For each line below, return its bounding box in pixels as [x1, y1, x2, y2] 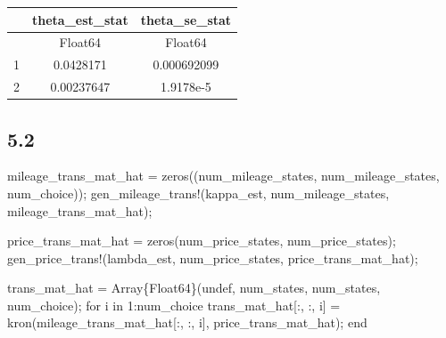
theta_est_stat [32, 10, 128, 28]
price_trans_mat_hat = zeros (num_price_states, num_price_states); [7, 231, 396, 250]
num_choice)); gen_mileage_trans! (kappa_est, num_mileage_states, [7, 183, 390, 202]
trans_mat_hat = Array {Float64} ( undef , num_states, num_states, [7, 278, 381, 297]
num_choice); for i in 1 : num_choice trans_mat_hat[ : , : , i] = [7, 295, 341, 314]
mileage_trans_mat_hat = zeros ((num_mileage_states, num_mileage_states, [7, 166, 440, 185]
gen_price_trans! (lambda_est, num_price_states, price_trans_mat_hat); [7, 248, 418, 267]
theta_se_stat [140, 10, 232, 28]
